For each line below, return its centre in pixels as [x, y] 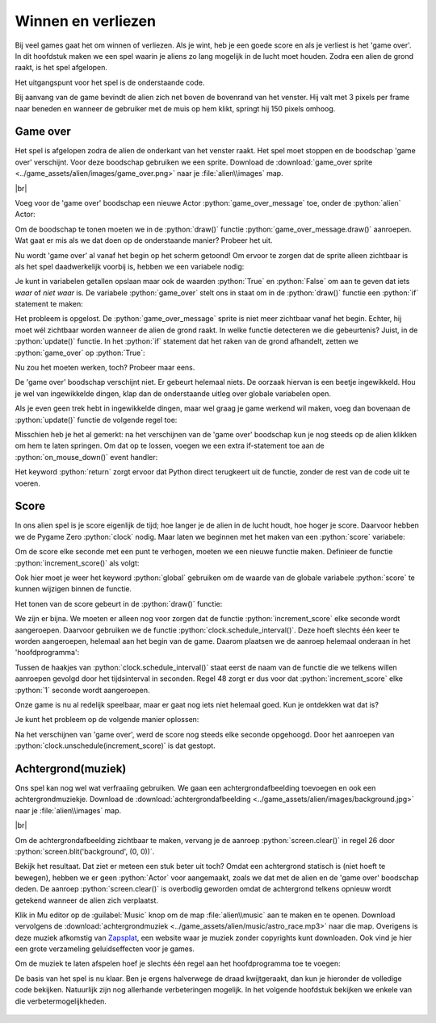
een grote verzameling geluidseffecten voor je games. [105, 949]
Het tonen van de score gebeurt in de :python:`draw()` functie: [119, 603]
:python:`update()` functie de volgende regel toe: [96, 420]
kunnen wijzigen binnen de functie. [73, 589]
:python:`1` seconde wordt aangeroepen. [82, 690]
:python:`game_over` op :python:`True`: [80, 353]
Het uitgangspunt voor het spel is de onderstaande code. [110, 82]
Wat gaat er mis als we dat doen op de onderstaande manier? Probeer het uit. [144, 240]
